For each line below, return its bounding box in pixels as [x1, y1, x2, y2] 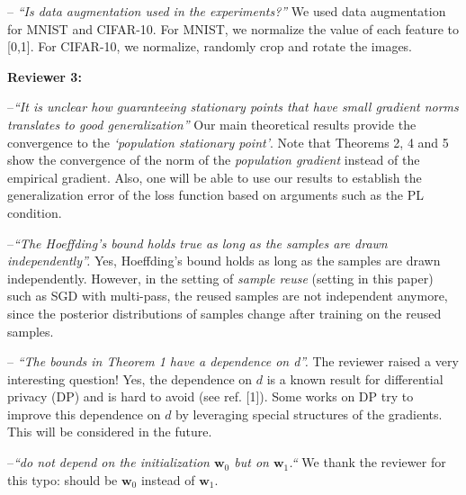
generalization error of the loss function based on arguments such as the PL [7, 185, 425, 204]
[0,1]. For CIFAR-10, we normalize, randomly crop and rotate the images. [7, 37, 413, 56]
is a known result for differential [266, 369, 444, 388]
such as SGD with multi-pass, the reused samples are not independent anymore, [7, 286, 448, 305]
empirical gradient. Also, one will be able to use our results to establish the [7, 167, 422, 186]
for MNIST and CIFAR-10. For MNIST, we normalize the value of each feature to [7, 19, 459, 38]
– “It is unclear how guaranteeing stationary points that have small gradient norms [7, 97, 459, 116]
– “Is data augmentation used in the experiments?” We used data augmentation [7, 2, 446, 20]
